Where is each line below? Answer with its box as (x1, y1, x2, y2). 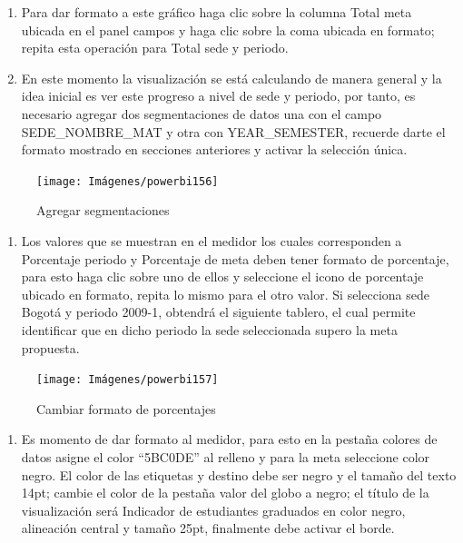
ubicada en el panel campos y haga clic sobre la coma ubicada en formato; (21, 20, 435, 39)
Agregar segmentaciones (36, 201, 170, 220)
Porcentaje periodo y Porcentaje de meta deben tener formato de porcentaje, (21, 249, 449, 268)
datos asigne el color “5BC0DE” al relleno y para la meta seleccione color (21, 448, 430, 466)
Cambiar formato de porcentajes (36, 399, 216, 418)
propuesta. (21, 338, 80, 357)
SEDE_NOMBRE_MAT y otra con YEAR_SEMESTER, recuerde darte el (21, 122, 446, 141)
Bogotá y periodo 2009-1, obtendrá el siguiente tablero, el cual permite (21, 302, 416, 321)
